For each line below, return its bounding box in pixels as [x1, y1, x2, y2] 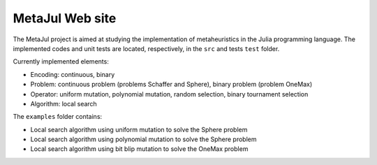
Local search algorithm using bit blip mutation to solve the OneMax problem [30, 145, 249, 153]
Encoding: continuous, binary [30, 70, 115, 78]
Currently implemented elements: [13, 57, 110, 66]
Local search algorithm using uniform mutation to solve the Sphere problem [30, 125, 248, 134]
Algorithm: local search [30, 99, 97, 108]
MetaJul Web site [13, 10, 117, 26]
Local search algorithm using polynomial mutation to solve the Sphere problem [30, 135, 258, 143]
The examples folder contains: [13, 113, 103, 121]
